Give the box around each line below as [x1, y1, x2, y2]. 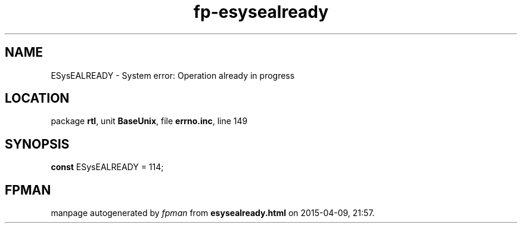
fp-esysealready [193, 2, 329, 22]
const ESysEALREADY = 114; [51, 162, 164, 172]
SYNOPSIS [5, 136, 70, 152]
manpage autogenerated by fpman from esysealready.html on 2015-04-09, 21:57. [51, 208, 375, 218]
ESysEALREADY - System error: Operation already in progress [51, 70, 295, 81]
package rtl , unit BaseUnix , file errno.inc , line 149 [51, 116, 248, 127]
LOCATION [5, 91, 70, 106]
